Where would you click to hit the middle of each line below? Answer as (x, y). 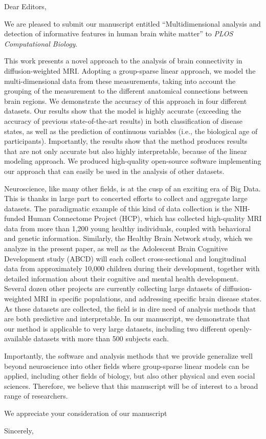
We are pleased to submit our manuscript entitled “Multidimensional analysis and (132, 23)
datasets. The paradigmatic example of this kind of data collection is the (118, 208)
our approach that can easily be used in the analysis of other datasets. (114, 171)
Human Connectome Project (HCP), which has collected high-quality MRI (145, 218)
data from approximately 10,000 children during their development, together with (132, 268)
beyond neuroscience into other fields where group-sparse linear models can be (127, 366)
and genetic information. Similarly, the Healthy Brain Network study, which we (128, 238)
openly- (240, 328)
